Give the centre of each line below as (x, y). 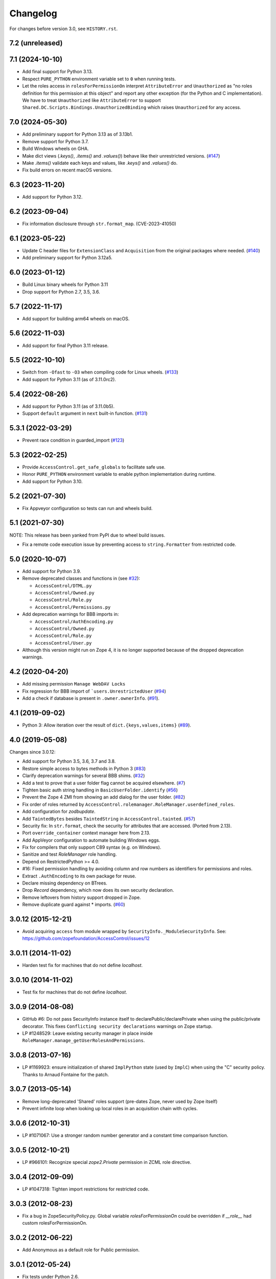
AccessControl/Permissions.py (73, 607)
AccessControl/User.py (63, 643)
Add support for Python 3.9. (52, 571)
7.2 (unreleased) (36, 43)
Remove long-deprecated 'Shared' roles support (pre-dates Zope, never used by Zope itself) (120, 1101)
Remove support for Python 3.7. (55, 141)
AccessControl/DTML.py (63, 586)
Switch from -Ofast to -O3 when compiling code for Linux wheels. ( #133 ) (100, 372)
